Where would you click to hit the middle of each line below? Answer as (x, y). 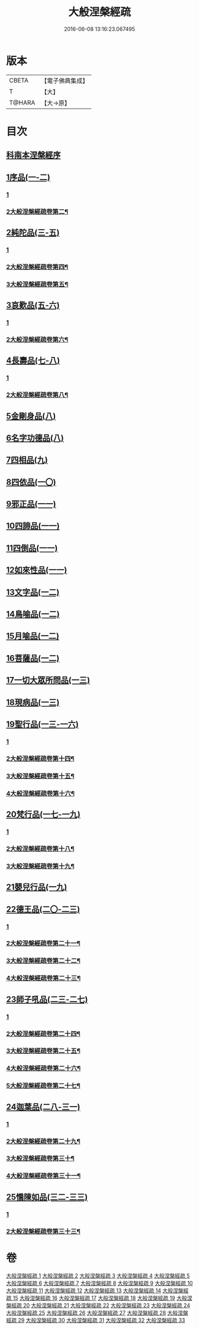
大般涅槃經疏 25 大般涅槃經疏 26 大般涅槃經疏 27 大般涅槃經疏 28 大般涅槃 (97, 1312)
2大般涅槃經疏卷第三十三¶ (44, 1231)
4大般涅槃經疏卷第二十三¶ (44, 978)
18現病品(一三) (33, 702)
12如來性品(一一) (37, 570)
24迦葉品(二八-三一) (43, 1107)
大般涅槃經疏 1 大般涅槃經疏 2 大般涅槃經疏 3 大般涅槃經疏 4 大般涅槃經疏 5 (98, 1276)
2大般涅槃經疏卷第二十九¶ (44, 1141)
